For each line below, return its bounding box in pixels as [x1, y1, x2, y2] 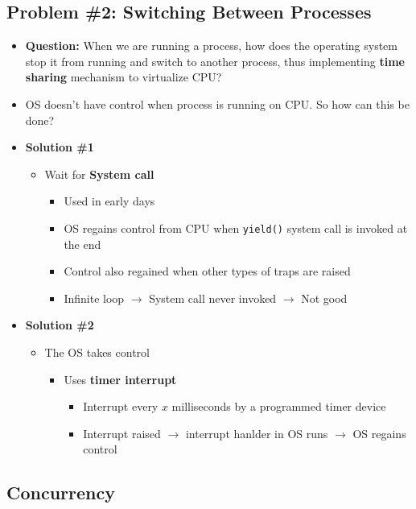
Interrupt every [83, 398, 159, 415]
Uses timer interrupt [64, 370, 177, 387]
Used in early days [64, 192, 155, 209]
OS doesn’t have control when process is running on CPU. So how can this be [25, 95, 410, 112]
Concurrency [6, 480, 115, 505]
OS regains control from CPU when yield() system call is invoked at [64, 219, 408, 236]
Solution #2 [25, 317, 94, 333]
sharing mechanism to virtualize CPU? [25, 68, 222, 85]
